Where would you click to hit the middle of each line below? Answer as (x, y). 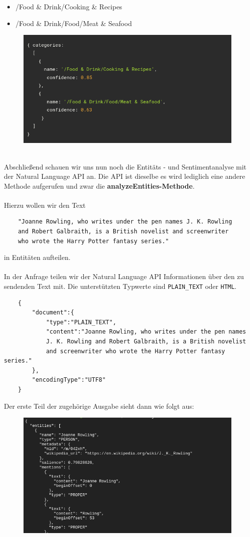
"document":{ (53, 313)
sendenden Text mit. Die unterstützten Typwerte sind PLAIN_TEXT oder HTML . (120, 286)
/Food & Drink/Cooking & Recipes (69, 6)
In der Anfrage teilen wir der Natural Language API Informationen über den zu (124, 276)
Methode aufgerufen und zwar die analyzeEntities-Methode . (99, 185)
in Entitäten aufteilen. (37, 257)
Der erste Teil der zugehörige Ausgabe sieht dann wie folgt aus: (99, 406)
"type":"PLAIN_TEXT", (81, 322)
